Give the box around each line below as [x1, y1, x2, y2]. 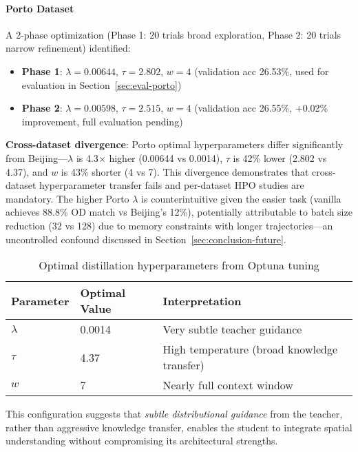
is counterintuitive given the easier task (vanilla [141, 191, 341, 205]
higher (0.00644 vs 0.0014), [109, 150, 223, 165]
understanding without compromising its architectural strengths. [6, 433, 278, 448]
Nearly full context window [162, 377, 293, 393]
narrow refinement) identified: [6, 41, 131, 55]
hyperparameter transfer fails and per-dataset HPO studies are [39, 178, 304, 192]
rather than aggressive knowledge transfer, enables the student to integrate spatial [6, 420, 352, 434]
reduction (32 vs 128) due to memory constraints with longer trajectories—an [6, 218, 333, 232]
